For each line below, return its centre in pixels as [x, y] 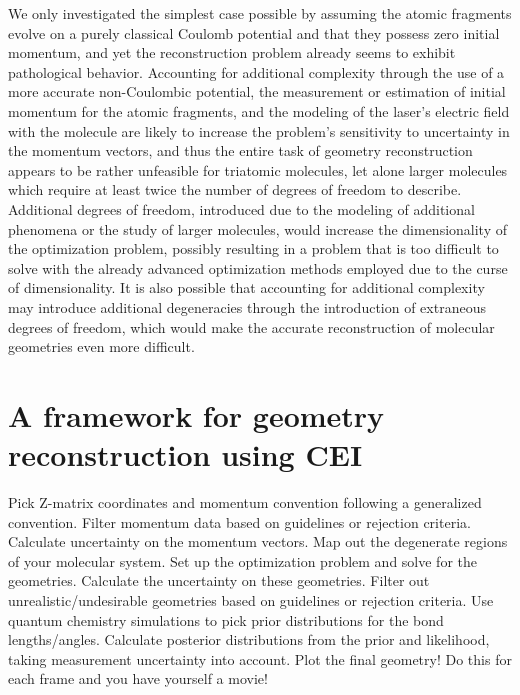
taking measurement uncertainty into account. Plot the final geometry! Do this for [260, 658]
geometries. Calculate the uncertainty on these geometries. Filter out [219, 580]
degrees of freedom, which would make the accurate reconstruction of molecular [251, 326]
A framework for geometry [196, 414]
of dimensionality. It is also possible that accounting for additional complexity [246, 287]
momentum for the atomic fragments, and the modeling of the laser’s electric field [259, 110]
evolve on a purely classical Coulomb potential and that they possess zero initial [254, 32]
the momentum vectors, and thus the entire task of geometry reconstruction [240, 150]
